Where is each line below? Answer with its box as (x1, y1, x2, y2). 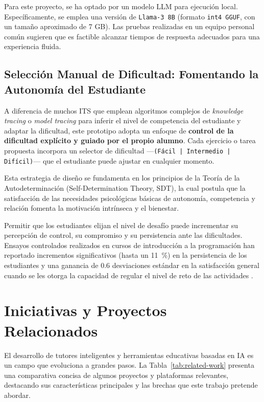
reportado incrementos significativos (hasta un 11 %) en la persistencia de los (4, 250, 247, 260)
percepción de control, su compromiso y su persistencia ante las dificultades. (4, 230, 243, 240)
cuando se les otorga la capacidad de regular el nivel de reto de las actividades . (4, 270, 253, 280)
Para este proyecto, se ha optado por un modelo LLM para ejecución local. (4, 1, 238, 11)
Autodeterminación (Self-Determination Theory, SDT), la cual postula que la (4, 182, 246, 193)
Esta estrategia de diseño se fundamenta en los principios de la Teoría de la (4, 172, 240, 183)
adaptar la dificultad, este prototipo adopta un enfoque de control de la (4, 125, 234, 136)
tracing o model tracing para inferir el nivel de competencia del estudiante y (4, 115, 241, 126)
